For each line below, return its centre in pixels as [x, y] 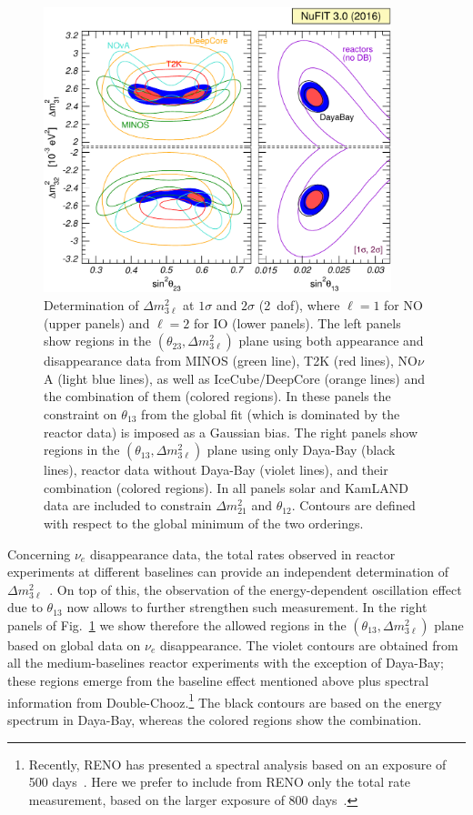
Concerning [39, 553]
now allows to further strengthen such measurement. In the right [247, 607]
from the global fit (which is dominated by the [271, 413]
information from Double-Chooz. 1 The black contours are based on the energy [225, 700]
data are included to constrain [128, 505]
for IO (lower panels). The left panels [297, 322]
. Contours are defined [353, 505]
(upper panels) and [97, 322]
